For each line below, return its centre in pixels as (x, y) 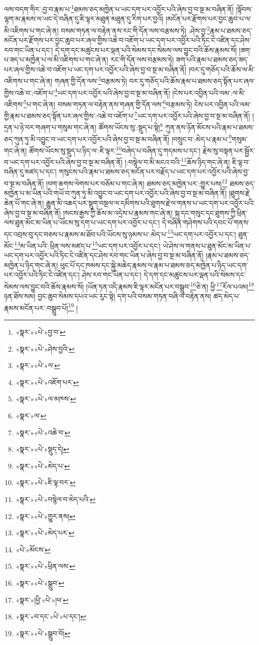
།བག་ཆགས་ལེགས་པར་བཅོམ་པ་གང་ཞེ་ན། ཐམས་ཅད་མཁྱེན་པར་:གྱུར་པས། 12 (137, 183)
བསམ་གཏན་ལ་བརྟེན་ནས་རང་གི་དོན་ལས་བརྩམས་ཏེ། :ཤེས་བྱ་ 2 (135, 29)
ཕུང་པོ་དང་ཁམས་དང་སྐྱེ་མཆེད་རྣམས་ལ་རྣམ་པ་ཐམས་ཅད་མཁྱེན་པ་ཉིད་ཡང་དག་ (154, 265)
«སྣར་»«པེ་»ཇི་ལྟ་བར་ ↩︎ (46, 482)
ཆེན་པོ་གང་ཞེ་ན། (24, 202)
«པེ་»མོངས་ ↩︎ (33, 549)
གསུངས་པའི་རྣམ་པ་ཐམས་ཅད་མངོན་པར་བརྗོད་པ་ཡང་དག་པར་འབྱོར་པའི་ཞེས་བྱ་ (154, 172)
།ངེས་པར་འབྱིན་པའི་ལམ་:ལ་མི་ (209, 92)
